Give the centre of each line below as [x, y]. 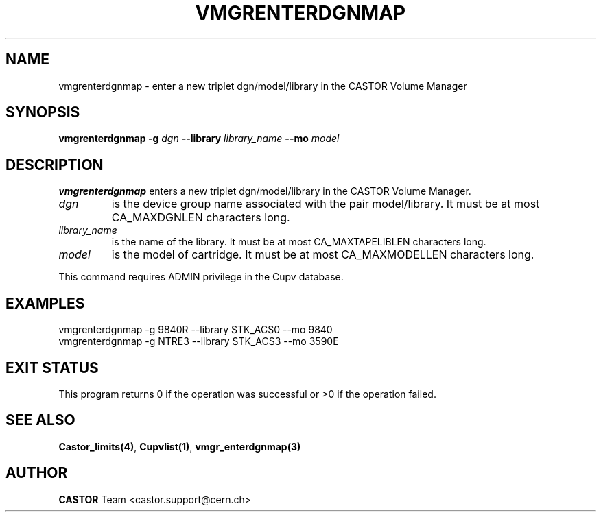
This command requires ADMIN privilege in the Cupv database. [201, 277]
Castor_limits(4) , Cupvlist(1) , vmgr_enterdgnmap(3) [180, 446]
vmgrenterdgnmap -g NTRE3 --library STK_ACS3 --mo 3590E [199, 341]
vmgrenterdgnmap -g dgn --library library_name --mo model [199, 139]
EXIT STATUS [52, 368]
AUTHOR [37, 473]
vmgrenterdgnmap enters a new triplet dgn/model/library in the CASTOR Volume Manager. [265, 191]
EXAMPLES [45, 303]
